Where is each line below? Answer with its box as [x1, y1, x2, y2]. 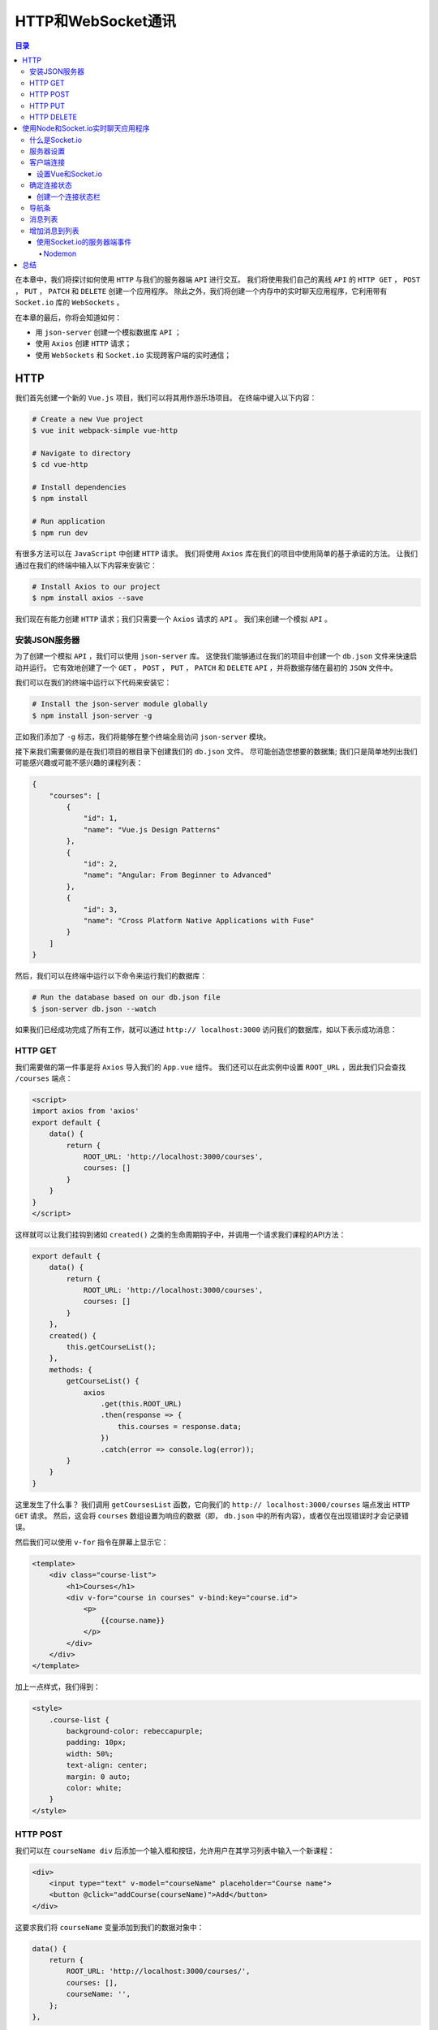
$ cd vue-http [32, 460, 88, 469]
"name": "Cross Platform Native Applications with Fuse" [83, 916, 315, 925]
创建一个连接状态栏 [36, 192, 101, 201]
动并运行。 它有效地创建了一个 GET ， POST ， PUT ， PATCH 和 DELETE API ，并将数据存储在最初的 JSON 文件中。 [15, 663, 397, 672]
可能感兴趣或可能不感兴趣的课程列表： [15, 758, 144, 767]
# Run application [32, 516, 105, 526]
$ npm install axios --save [32, 594, 144, 603]
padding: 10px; [66, 1738, 127, 1747]
